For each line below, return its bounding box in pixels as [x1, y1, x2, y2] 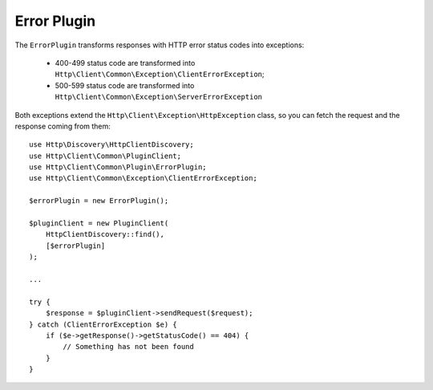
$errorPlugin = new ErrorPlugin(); [29, 197, 169, 205]
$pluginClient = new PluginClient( [29, 219, 169, 228]
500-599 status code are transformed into [55, 80, 195, 90]
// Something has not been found [63, 342, 194, 351]
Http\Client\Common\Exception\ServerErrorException [55, 92, 263, 102]
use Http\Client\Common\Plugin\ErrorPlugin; [29, 163, 208, 172]
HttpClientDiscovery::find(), [45, 230, 164, 239]
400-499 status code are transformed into [55, 58, 196, 67]
